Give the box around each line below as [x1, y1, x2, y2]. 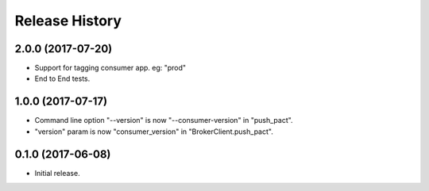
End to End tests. [34, 74, 91, 83]
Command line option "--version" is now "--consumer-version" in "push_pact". [34, 116, 293, 125]
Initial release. [34, 168, 80, 178]
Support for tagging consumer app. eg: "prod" [34, 63, 187, 73]
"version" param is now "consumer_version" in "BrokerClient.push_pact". [34, 127, 273, 136]
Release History [14, 12, 122, 29]
